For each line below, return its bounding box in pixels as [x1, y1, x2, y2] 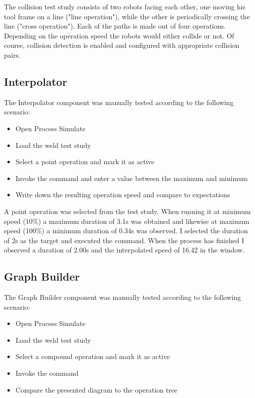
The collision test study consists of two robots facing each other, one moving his [4, 1, 246, 11]
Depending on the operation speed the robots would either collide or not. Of [4, 30, 234, 40]
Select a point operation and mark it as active [15, 156, 155, 167]
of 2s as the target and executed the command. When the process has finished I [4, 235, 244, 245]
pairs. [4, 49, 21, 60]
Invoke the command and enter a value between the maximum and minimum [15, 173, 248, 183]
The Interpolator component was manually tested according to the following [4, 97, 234, 107]
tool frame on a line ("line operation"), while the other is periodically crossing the [4, 11, 250, 21]
